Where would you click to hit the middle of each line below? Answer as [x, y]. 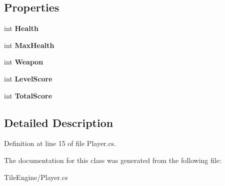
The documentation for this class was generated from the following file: [113, 160]
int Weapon [24, 62]
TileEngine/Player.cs [36, 177]
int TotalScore [28, 95]
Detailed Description [59, 122]
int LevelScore [28, 78]
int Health [21, 28]
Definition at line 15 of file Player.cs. [60, 143]
